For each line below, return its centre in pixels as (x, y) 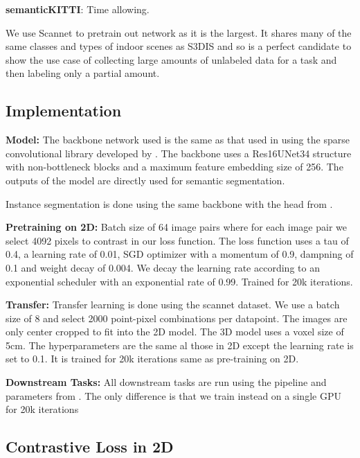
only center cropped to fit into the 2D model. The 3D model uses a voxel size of (175, 332)
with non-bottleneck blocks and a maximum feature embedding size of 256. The (174, 167)
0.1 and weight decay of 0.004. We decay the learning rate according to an (163, 267)
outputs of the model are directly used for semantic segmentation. (145, 180)
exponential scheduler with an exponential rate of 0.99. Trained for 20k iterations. (179, 281)
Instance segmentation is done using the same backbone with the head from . (169, 203)
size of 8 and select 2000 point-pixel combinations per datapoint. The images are (177, 318)
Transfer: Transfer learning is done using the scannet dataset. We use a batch (173, 305)
